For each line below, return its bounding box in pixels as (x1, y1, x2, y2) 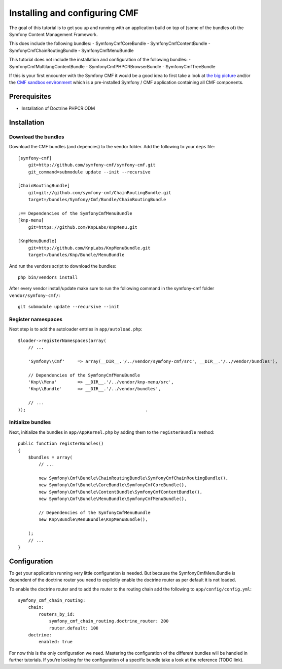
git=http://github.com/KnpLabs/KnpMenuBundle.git (28, 245, 150, 251)
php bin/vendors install (18, 274, 78, 280)
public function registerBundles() (18, 441, 104, 447)
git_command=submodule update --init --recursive (28, 169, 150, 175)
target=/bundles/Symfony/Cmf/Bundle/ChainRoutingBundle (28, 197, 166, 203)
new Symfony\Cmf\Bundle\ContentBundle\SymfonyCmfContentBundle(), (38, 489, 203, 495)
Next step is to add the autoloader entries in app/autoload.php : (9, 326, 142, 332)
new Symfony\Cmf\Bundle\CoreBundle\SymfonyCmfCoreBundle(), (38, 482, 187, 488)
